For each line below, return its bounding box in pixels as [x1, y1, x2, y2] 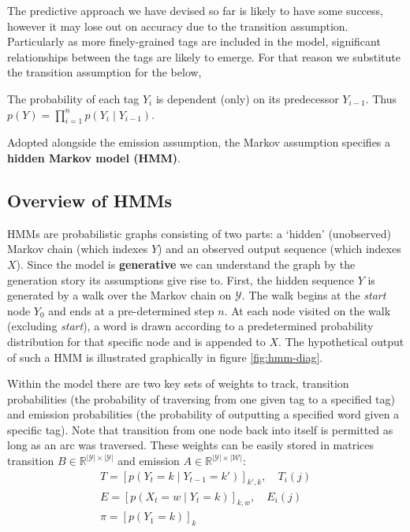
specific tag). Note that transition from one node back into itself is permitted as [7, 421, 393, 437]
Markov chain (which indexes [7, 240, 148, 257]
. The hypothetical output [278, 333, 404, 349]
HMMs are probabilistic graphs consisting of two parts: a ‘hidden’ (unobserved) [7, 225, 391, 241]
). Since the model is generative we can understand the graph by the [16, 255, 356, 272]
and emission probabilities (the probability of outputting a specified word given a [7, 406, 400, 422]
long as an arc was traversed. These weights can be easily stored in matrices [7, 437, 375, 453]
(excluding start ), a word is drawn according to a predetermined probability [7, 318, 374, 334]
